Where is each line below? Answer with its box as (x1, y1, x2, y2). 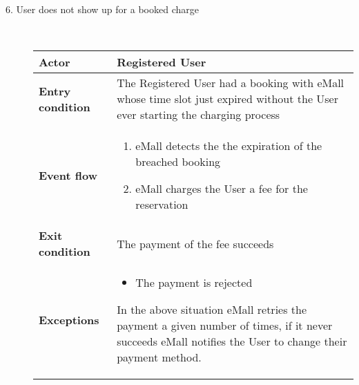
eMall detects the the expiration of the (135, 138, 322, 154)
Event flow (39, 167, 97, 183)
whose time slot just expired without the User (117, 91, 338, 107)
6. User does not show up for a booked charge (6, 2, 199, 16)
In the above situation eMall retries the (117, 301, 307, 318)
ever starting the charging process (117, 106, 280, 123)
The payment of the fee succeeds (117, 235, 274, 252)
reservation (135, 196, 188, 213)
